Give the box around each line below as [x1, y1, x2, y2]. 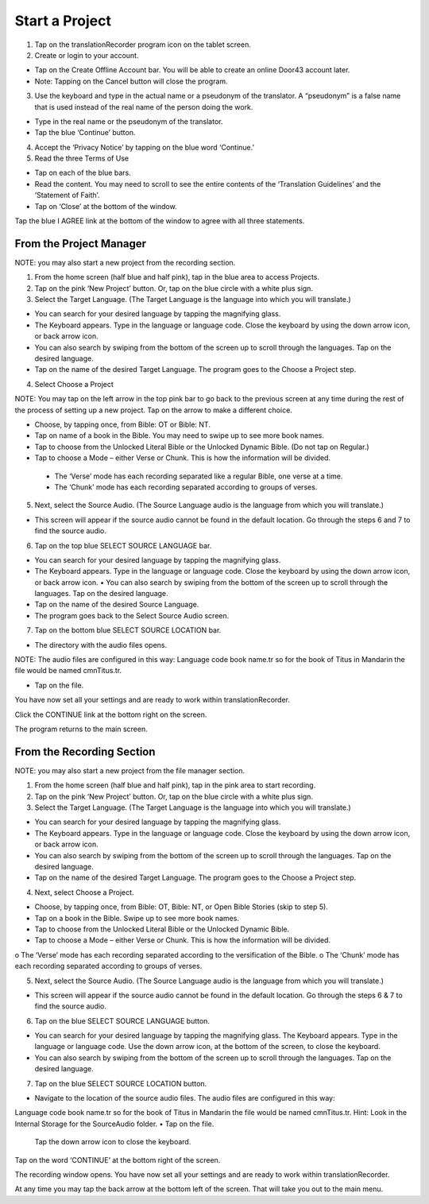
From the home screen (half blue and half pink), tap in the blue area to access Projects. [34, 273, 320, 282]
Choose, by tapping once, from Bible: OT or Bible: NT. [34, 420, 211, 429]
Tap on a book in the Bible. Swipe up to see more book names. [34, 913, 240, 923]
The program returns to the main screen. [14, 724, 148, 734]
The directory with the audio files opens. [34, 640, 168, 649]
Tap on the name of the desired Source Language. [34, 600, 199, 610]
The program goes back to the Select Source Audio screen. [34, 610, 230, 620]
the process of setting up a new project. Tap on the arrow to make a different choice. [14, 405, 293, 415]
